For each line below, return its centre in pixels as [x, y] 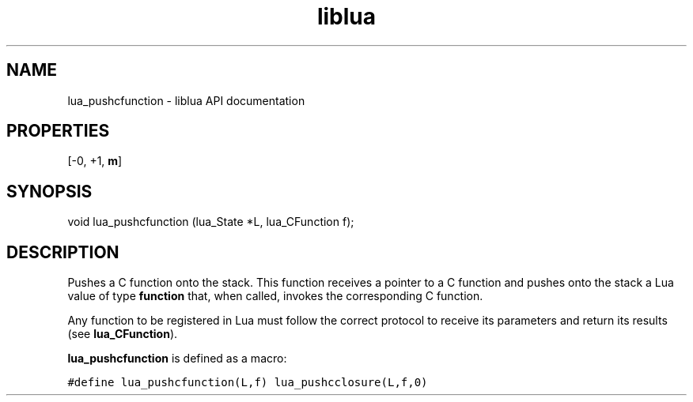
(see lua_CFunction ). [123, 334]
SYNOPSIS [49, 191]
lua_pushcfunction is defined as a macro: [177, 359]
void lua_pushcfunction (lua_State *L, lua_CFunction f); [211, 222]
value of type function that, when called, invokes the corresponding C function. [275, 296]
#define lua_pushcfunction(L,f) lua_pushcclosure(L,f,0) [248, 383]
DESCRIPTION [63, 252]
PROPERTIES [58, 131]
